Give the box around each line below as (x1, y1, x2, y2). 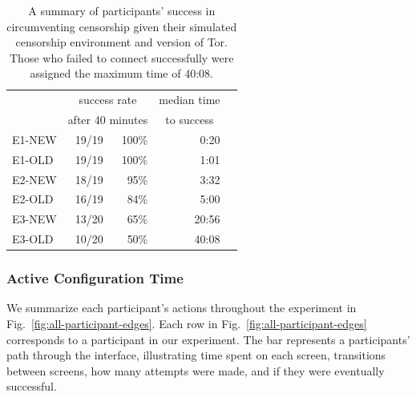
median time (159, 91, 220, 108)
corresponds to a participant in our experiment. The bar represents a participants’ (6, 331, 410, 347)
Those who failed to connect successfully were (9, 49, 234, 66)
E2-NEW (12, 170, 57, 187)
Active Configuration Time (6, 268, 184, 288)
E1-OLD (12, 150, 54, 167)
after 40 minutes (67, 111, 148, 128)
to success (165, 111, 214, 128)
